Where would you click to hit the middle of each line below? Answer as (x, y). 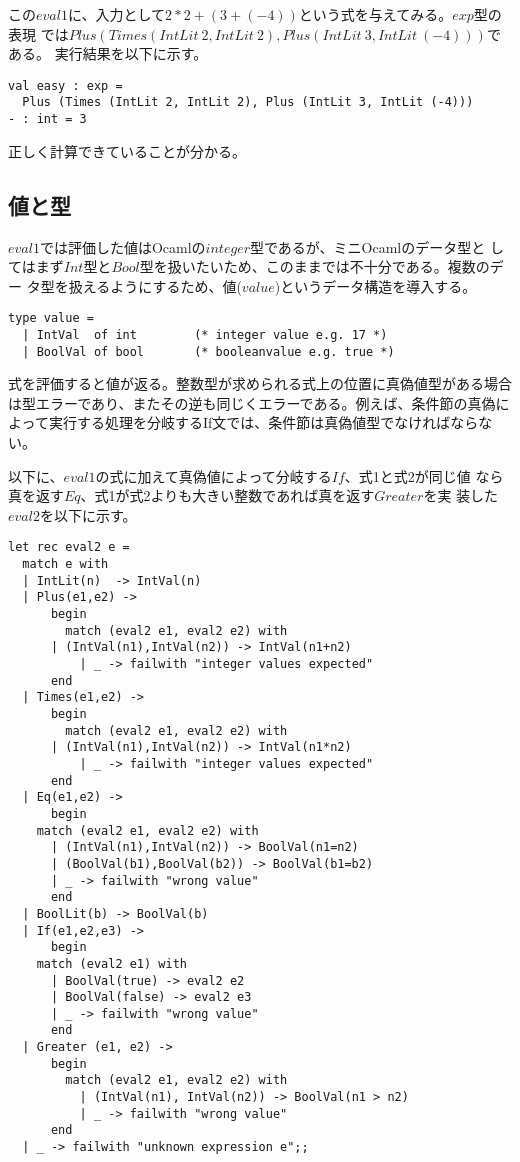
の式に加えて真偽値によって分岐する (213, 475)
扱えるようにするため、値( (155, 285)
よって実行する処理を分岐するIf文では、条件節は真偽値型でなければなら (243, 422)
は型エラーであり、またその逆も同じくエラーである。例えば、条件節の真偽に (259, 402)
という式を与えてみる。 (375, 14)
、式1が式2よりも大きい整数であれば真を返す (227, 495)
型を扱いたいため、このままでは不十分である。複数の (314, 266)
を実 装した (461, 495)
